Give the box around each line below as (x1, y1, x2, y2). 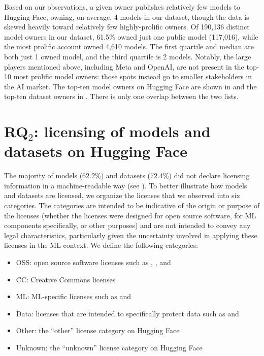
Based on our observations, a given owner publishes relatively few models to (4, 2, 241, 12)
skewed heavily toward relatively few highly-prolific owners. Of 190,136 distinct (4, 21, 250, 32)
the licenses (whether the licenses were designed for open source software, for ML (4, 210, 256, 220)
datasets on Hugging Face (4, 141, 188, 161)
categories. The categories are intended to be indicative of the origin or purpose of (4, 200, 260, 211)
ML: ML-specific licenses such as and (16, 291, 131, 302)
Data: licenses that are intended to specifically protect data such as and (16, 308, 239, 318)
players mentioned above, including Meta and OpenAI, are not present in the (4, 61, 244, 72)
